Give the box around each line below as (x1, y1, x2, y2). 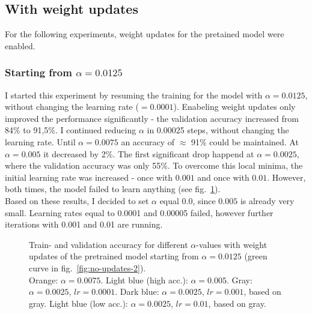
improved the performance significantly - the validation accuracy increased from (5, 112, 299, 124)
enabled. (5, 39, 35, 52)
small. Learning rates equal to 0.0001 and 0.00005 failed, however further (5, 206, 274, 219)
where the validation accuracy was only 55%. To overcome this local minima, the (5, 159, 303, 172)
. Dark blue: (115, 285, 159, 298)
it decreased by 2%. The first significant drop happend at (43, 147, 254, 160)
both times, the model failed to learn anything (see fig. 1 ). (5, 183, 221, 195)
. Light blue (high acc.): (100, 273, 188, 286)
